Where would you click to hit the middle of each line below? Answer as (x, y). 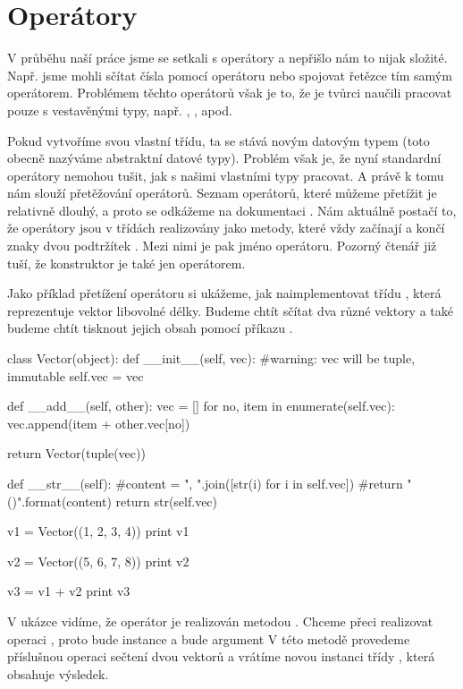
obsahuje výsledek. (58, 673)
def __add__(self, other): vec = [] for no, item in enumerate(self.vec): (201, 406)
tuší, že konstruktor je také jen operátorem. (126, 263)
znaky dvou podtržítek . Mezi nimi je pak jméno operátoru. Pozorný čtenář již (222, 246)
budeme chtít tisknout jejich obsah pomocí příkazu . (150, 328)
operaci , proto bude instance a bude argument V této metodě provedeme (209, 638)
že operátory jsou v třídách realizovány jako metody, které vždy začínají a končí (226, 228)
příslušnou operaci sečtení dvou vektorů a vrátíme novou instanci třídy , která (221, 656)
